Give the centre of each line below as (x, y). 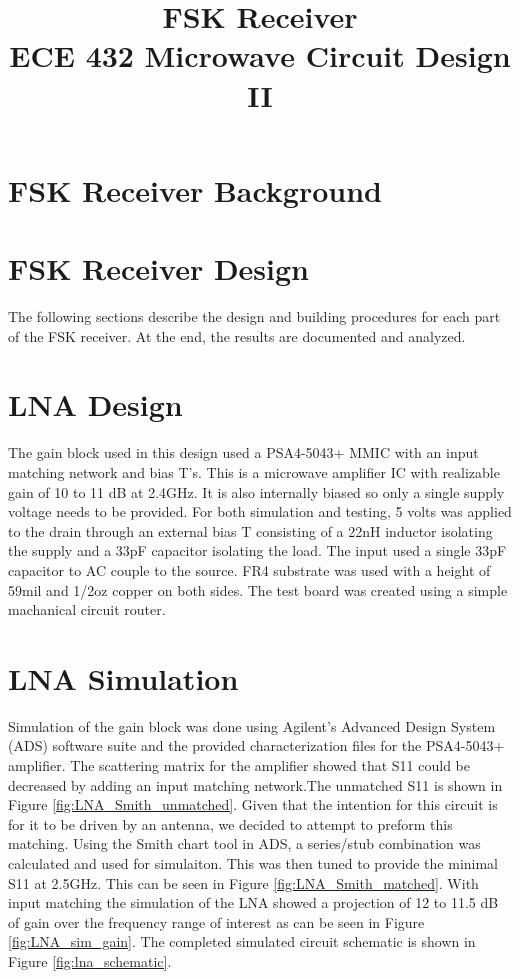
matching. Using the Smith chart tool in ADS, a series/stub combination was (244, 843)
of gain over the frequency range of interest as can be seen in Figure (216, 921)
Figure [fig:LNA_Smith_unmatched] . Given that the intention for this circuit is (253, 804)
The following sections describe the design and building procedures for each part (254, 316)
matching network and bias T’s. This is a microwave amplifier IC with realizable (254, 471)
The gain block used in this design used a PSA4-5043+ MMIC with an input (243, 452)
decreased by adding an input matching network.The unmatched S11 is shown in (255, 784)
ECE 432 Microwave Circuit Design (260, 55)
